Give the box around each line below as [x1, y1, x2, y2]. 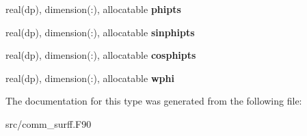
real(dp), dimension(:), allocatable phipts [5, 2, 181, 16]
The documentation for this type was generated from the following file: [5, 94, 302, 108]
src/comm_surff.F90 [5, 116, 92, 131]
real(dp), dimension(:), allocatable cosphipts [5, 48, 196, 62]
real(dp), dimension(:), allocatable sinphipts [5, 25, 195, 39]
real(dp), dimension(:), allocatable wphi [5, 70, 174, 85]
